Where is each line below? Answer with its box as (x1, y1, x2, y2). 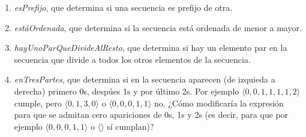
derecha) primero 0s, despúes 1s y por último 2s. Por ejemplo (14, 84, 239, 97)
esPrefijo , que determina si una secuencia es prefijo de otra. (14, 1, 233, 13)
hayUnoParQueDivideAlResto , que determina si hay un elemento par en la (14, 41, 287, 54)
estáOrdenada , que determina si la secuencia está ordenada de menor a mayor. (14, 21, 302, 34)
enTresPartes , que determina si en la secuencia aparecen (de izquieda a (14, 73, 275, 86)
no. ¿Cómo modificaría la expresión (154, 96, 284, 109)
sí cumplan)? (107, 120, 154, 132)
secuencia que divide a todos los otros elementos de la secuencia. (14, 53, 251, 65)
